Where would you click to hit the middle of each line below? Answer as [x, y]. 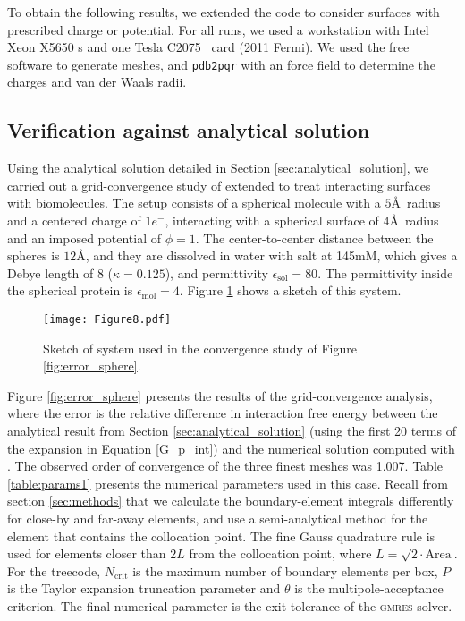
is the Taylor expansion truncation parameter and [144, 588]
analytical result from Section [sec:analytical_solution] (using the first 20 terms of [232, 431]
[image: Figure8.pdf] [107, 319]
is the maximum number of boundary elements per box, [285, 570]
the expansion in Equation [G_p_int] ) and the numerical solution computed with [231, 448]
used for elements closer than [87, 553]
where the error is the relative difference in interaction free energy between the [223, 413]
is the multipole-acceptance [369, 588]
